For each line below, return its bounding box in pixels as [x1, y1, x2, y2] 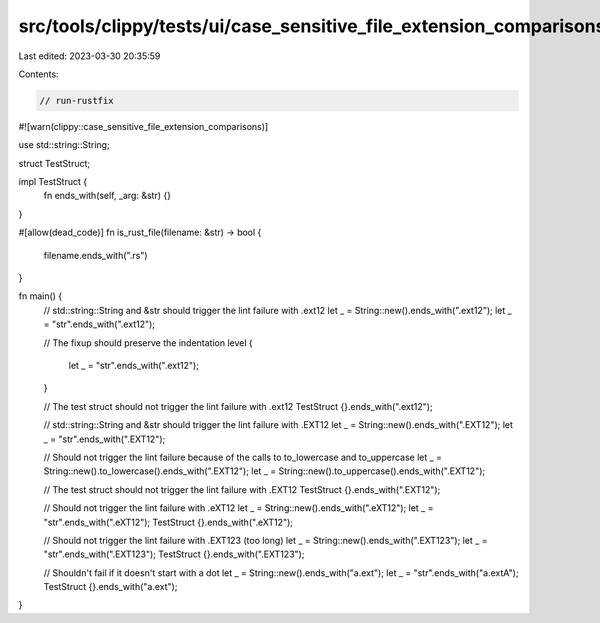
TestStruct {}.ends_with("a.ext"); [43, 581, 178, 593]
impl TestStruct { [18, 176, 88, 188]
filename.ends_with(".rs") [43, 249, 149, 261]
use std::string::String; [18, 139, 110, 151]
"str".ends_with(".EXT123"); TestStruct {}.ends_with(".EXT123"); [43, 548, 305, 560]
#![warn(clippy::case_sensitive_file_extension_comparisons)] [18, 120, 269, 132]
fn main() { [18, 290, 63, 302]
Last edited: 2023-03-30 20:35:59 [18, 50, 161, 62]
